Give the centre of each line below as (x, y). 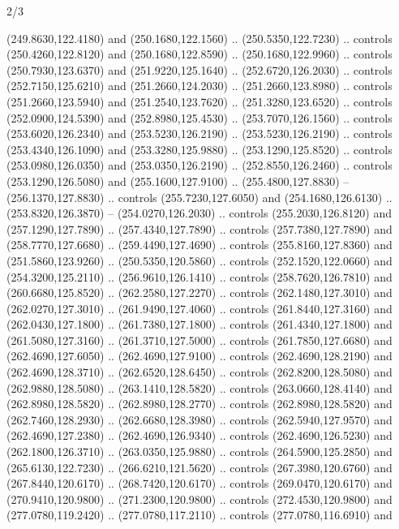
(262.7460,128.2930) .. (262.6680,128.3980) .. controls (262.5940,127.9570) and (199, 419)
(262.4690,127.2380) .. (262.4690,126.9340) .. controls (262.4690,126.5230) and (199, 435)
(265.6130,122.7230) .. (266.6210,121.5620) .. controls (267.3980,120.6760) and (199, 467)
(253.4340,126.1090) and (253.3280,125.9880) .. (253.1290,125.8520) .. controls (199, 149)
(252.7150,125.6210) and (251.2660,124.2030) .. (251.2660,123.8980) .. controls (199, 86)
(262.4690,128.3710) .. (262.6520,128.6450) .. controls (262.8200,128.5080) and (199, 372)
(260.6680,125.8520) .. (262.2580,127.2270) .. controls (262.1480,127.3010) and (199, 292)
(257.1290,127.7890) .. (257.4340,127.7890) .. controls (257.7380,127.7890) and (199, 228)
